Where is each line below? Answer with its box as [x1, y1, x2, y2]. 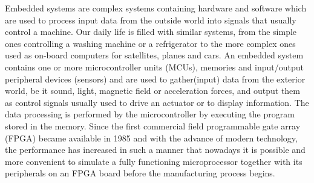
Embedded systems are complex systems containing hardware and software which [5, 2, 307, 14]
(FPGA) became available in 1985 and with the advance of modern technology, [5, 131, 298, 144]
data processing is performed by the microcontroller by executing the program [5, 108, 295, 120]
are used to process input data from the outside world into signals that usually [5, 13, 296, 26]
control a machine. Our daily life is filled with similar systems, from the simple [5, 25, 297, 38]
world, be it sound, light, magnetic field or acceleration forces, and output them [5, 84, 300, 97]
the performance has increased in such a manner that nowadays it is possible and [5, 143, 306, 156]
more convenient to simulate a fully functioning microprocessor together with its [5, 155, 303, 167]
